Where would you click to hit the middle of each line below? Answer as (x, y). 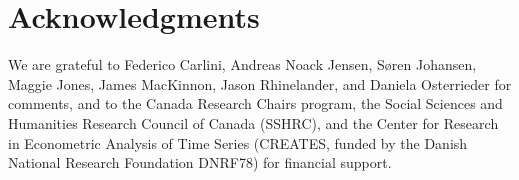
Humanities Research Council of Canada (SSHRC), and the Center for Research (253, 122)
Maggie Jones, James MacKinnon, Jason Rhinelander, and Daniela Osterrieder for (260, 83)
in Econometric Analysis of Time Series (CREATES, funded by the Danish (238, 142)
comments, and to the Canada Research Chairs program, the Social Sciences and (255, 103)
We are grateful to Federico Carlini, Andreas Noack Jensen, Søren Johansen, (242, 64)
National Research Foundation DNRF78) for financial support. (200, 162)
